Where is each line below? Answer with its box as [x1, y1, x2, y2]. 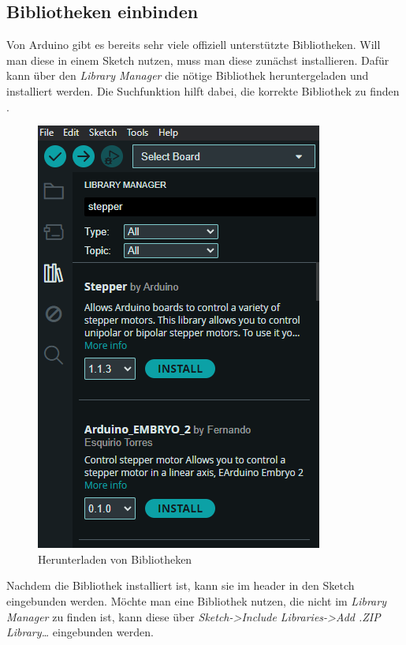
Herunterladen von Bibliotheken [38, 550, 192, 567]
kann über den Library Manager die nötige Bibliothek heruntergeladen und [6, 67, 369, 84]
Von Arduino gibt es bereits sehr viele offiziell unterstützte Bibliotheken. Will [6, 36, 381, 53]
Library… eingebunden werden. [6, 624, 154, 640]
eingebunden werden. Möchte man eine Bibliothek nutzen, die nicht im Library [6, 592, 386, 609]
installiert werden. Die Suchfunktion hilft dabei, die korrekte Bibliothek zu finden [6, 82, 400, 99]
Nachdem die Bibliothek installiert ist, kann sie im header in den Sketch [6, 577, 355, 594]
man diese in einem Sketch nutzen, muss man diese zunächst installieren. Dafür [6, 51, 389, 68]
